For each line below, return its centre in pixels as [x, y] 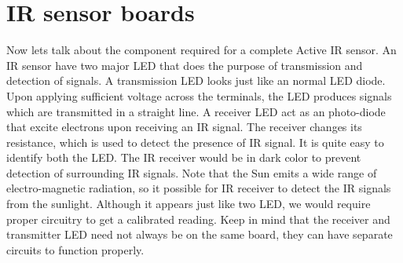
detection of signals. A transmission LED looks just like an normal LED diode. [196, 80]
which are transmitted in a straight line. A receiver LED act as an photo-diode [196, 111]
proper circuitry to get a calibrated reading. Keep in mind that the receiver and [198, 219]
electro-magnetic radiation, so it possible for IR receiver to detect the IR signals [199, 188]
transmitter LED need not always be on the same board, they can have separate [200, 234]
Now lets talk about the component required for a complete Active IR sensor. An [201, 50]
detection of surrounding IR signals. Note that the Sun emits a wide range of [192, 172]
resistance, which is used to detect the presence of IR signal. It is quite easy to [195, 142]
